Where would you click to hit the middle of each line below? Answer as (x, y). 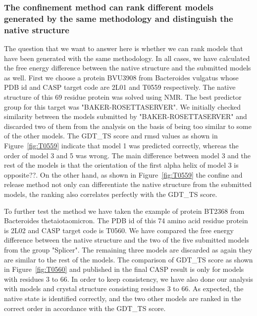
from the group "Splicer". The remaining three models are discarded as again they (128, 249)
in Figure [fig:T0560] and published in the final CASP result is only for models (124, 269)
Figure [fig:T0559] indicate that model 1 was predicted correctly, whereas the (121, 145)
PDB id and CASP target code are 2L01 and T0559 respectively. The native (120, 87)
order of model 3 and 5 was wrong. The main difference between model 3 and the (127, 155)
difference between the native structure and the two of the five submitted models (127, 240)
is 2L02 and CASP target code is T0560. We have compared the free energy (119, 230)
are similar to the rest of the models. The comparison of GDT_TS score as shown (128, 259)
